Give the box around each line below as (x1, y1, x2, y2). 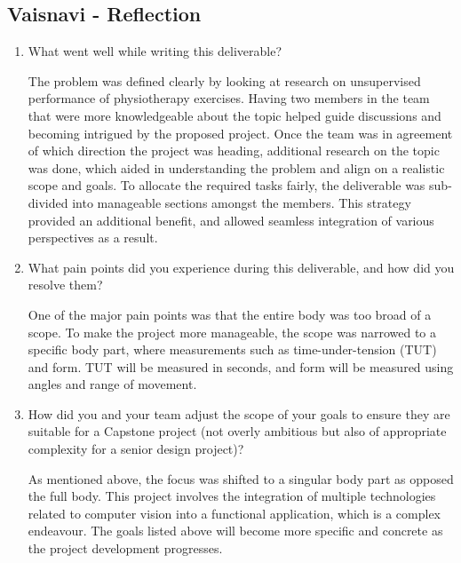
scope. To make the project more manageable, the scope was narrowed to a (28, 322, 436, 341)
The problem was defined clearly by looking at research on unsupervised (28, 71, 421, 90)
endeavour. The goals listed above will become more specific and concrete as (28, 521, 443, 540)
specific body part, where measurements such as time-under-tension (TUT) (28, 340, 437, 359)
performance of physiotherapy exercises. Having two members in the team (28, 89, 430, 107)
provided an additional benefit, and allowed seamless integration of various (28, 210, 434, 229)
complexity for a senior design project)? (28, 440, 244, 458)
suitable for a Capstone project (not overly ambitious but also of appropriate (28, 422, 447, 440)
